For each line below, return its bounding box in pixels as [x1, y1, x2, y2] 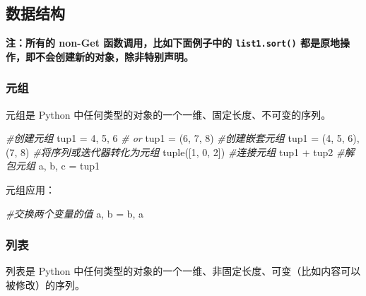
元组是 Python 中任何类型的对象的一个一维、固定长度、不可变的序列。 [6, 107, 331, 122]
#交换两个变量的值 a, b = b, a [6, 206, 144, 220]
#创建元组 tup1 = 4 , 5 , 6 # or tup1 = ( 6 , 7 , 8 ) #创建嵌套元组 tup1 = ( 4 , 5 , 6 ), [6, 131, 360, 146]
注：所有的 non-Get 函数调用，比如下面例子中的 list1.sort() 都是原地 [6, 35, 340, 50]
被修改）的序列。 [6, 278, 85, 292]
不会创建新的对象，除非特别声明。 [35, 49, 194, 64]
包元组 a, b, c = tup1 [6, 158, 100, 173]
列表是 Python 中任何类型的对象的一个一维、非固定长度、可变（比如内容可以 [6, 264, 361, 278]
